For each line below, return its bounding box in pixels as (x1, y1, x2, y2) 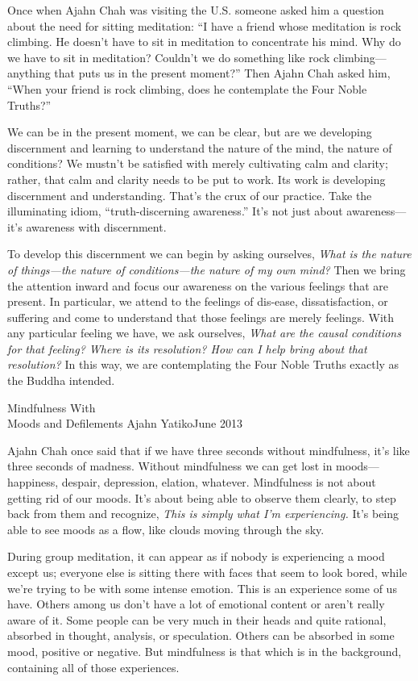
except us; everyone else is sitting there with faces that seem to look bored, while (7, 564, 408, 580)
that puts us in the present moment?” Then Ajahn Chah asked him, (54, 65, 391, 81)
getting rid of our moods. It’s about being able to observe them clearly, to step (7, 489, 396, 506)
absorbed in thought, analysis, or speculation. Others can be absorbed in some (7, 627, 395, 644)
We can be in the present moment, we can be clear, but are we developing (7, 123, 372, 140)
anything (7, 65, 51, 81)
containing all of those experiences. (7, 658, 180, 675)
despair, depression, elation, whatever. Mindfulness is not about (61, 474, 376, 491)
